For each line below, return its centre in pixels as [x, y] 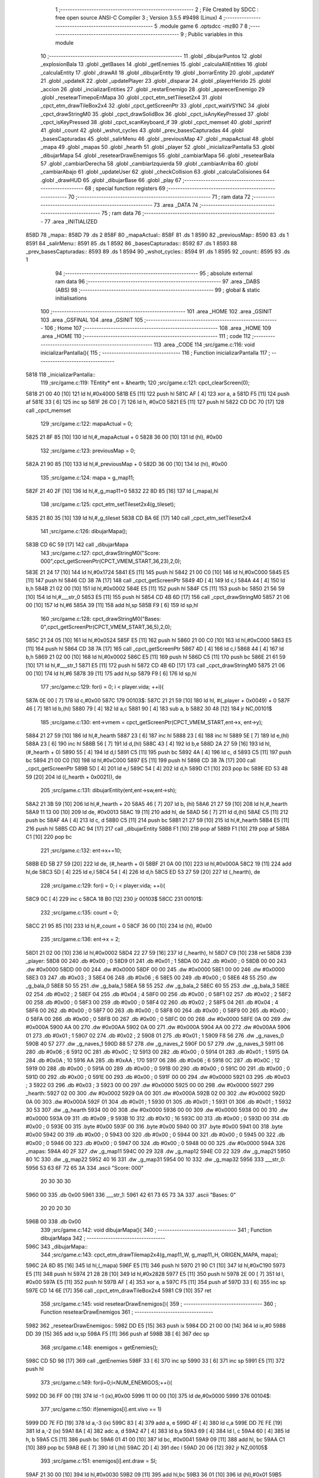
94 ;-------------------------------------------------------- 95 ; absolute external [154, 273]
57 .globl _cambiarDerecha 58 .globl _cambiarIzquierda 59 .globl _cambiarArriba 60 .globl [149, 164]
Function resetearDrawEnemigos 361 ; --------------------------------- [127, 1312]
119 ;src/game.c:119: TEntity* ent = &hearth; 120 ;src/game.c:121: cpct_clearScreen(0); [145, 383]
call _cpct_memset [48, 410]
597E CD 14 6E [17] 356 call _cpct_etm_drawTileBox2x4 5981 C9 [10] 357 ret [119, 1290]
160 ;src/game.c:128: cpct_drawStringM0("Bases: [101, 618]
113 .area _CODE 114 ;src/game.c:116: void [204, 344]
